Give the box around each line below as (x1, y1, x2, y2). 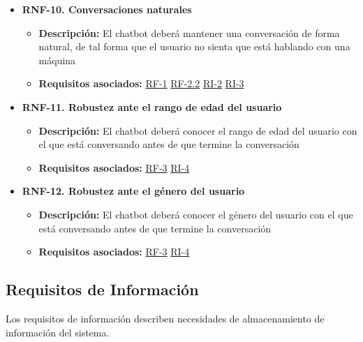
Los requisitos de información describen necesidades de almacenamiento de (6, 311, 325, 325)
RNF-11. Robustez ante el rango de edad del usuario (22, 99, 282, 114)
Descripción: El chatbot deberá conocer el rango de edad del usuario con (38, 123, 357, 137)
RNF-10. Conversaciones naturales (22, 2, 192, 16)
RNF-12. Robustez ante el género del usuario (22, 184, 245, 198)
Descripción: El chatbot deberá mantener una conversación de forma (38, 25, 340, 40)
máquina (38, 52, 76, 67)
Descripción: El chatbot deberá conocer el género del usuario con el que (38, 207, 353, 221)
